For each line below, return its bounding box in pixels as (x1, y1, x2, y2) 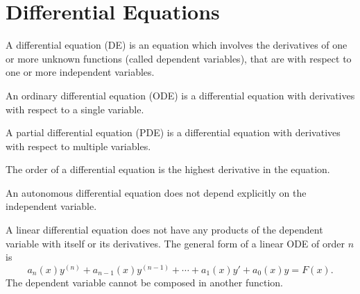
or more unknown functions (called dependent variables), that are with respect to (6, 51, 352, 65)
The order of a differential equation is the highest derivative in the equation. (6, 162, 330, 177)
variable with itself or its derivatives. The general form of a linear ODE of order (6, 236, 345, 250)
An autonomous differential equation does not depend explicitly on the (6, 185, 307, 199)
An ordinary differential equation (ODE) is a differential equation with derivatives (6, 88, 355, 102)
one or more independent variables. (6, 65, 155, 79)
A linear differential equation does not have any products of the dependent (6, 222, 323, 237)
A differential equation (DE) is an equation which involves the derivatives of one (6, 38, 348, 52)
